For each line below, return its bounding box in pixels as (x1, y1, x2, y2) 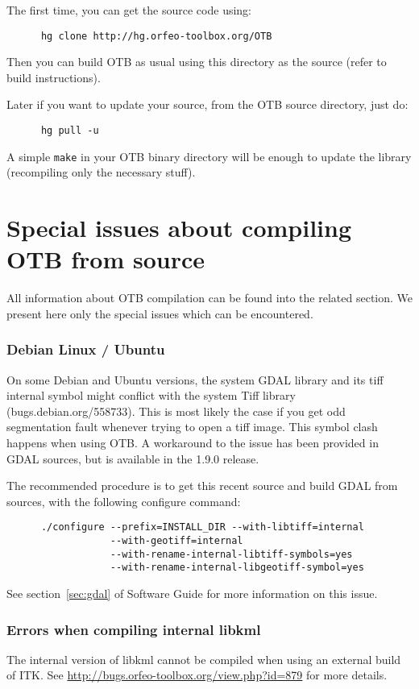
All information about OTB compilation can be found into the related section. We (6, 289, 413, 306)
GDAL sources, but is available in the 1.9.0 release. (6, 450, 259, 467)
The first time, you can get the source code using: (6, 2, 251, 18)
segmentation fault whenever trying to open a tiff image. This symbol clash (6, 418, 378, 435)
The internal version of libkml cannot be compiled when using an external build (6, 650, 401, 667)
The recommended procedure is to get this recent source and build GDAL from (6, 477, 398, 494)
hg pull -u (40, 125, 99, 137)
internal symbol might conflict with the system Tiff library (6, 387, 296, 404)
